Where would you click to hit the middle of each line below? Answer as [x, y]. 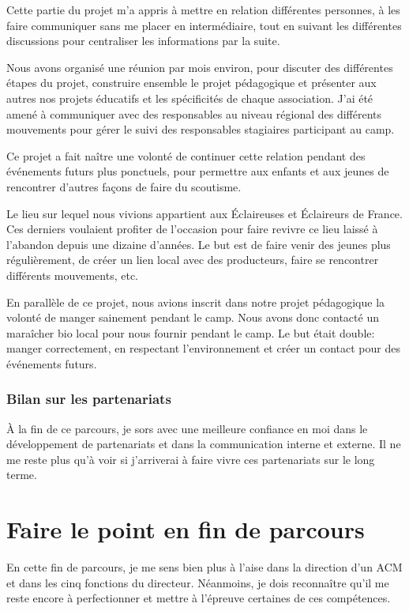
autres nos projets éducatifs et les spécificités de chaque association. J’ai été [190, 98]
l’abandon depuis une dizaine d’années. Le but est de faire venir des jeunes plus [199, 244]
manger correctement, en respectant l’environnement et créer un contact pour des [203, 348]
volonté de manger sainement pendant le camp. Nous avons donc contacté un [193, 317]
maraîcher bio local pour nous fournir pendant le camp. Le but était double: [191, 332]
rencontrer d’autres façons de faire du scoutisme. [124, 186]
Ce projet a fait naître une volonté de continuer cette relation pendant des [186, 155]
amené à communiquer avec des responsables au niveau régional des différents [194, 113]
